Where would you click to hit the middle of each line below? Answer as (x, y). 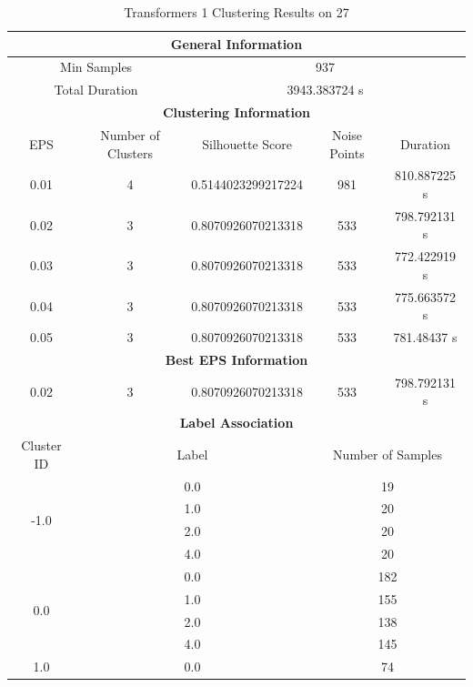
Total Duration (96, 90)
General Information (236, 43)
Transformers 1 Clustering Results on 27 (236, 12)
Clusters (131, 152)
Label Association (236, 423)
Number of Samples (387, 454)
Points (347, 152)
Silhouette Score (247, 143)
